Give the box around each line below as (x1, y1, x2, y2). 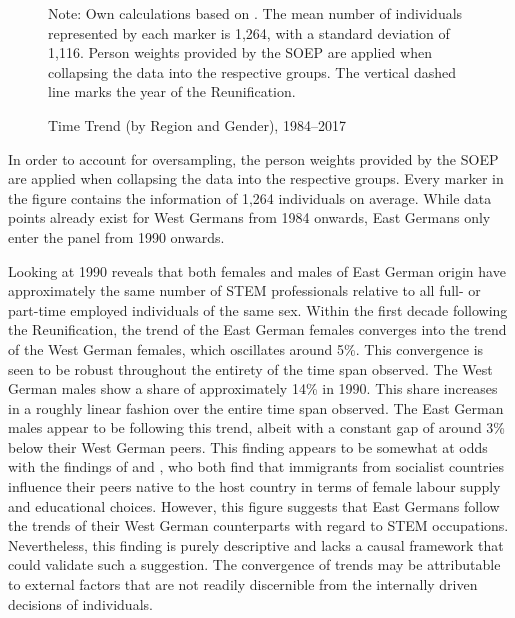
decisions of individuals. (8, 593, 153, 614)
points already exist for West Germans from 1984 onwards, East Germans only (8, 207, 491, 228)
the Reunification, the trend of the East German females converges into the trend (8, 319, 507, 340)
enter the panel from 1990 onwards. (8, 226, 225, 247)
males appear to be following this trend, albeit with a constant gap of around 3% (8, 417, 505, 438)
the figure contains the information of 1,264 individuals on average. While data (8, 187, 492, 208)
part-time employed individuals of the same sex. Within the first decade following (8, 299, 508, 320)
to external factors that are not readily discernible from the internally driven (8, 574, 478, 595)
